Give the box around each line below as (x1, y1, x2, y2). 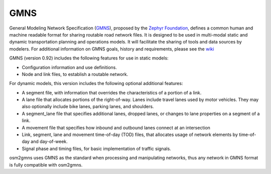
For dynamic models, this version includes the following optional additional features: (9, 80, 183, 86)
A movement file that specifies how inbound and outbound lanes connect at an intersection (22, 124, 211, 130)
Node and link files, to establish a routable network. (22, 71, 128, 77)
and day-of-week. (31, 138, 68, 144)
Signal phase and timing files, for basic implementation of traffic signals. (22, 145, 172, 151)
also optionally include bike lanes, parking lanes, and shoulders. (22, 103, 154, 109)
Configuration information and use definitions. (22, 64, 117, 70)
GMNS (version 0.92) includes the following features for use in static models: (9, 55, 169, 61)
